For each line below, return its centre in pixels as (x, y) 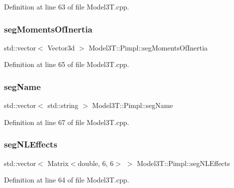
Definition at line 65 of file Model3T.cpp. (67, 64)
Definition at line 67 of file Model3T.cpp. (67, 122)
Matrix (58, 163)
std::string (63, 105)
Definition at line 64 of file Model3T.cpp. (67, 180)
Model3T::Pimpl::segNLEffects (183, 163)
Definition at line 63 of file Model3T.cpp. (67, 6)
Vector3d (61, 47)
